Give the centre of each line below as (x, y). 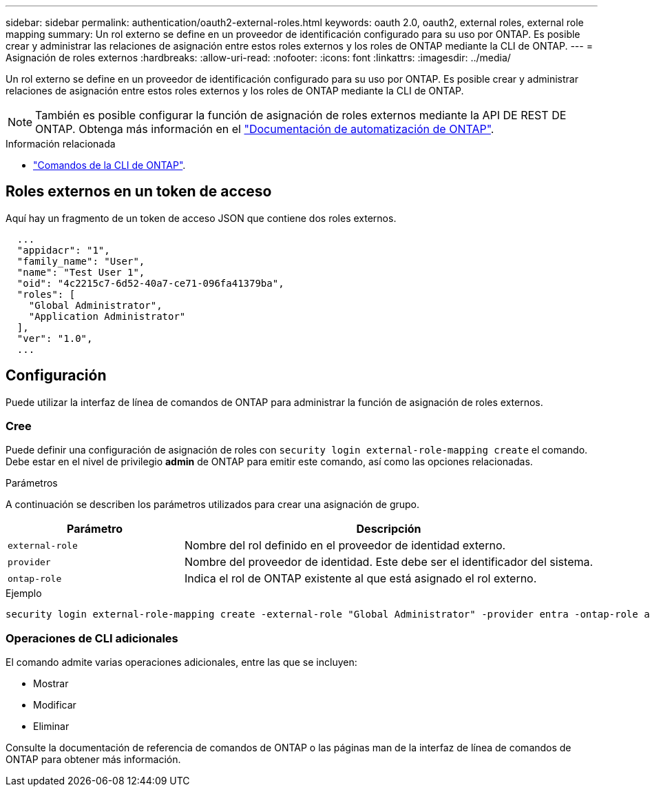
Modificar (55, 705)
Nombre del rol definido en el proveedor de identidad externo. (345, 546)
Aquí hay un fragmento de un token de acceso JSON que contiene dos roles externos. (201, 218)
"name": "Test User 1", (81, 272)
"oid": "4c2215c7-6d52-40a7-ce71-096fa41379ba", (150, 283)
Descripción (389, 529)
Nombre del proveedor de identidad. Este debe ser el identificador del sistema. (389, 562)
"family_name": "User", (81, 261)
